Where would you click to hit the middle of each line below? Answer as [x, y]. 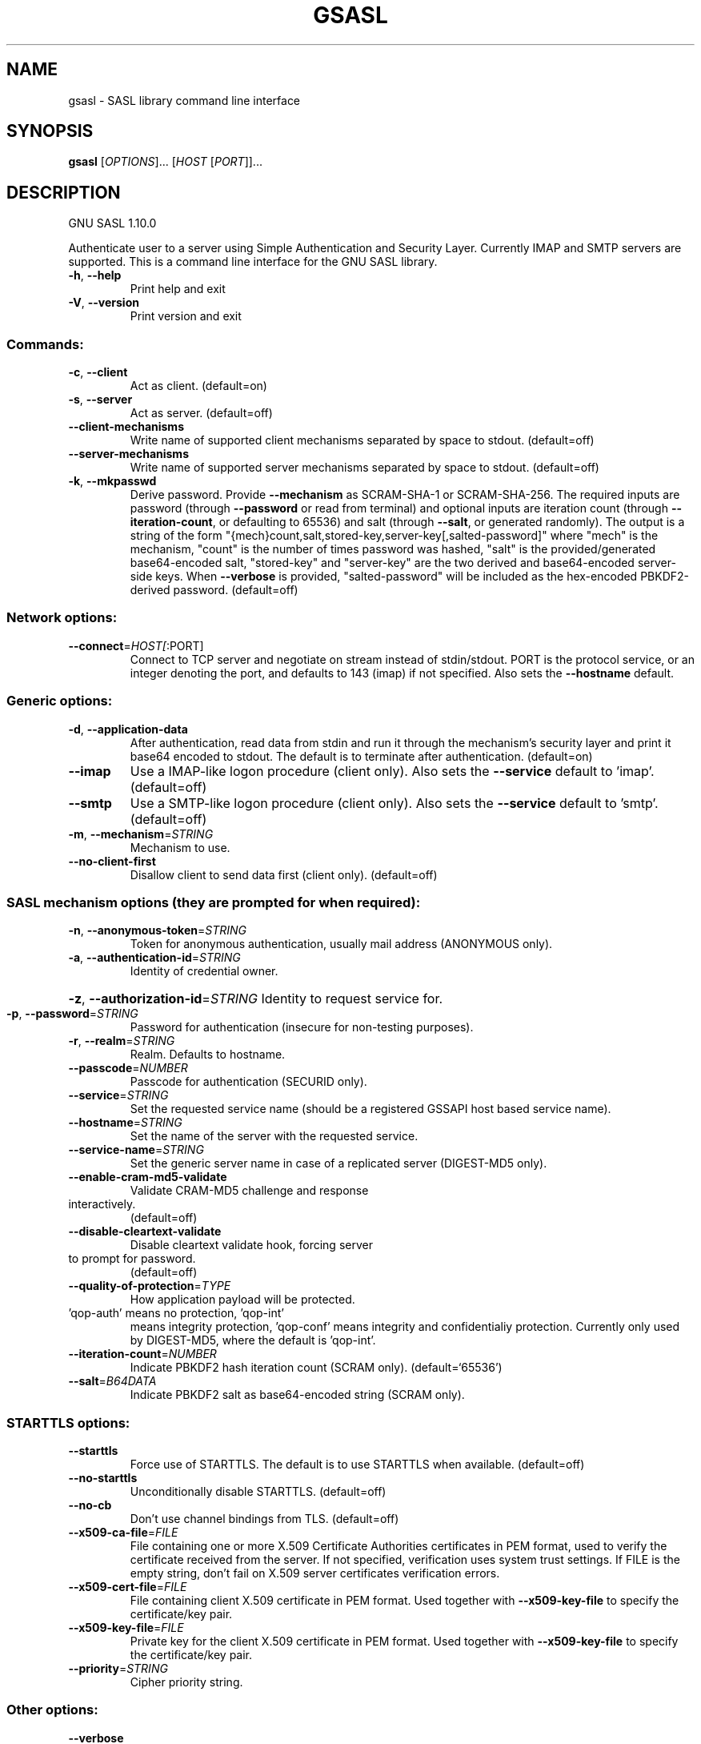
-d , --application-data [128, 729]
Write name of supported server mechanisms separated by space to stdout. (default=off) [365, 468]
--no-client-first [112, 861]
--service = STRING [118, 1095]
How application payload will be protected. [242, 1300]
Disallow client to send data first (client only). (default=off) [284, 874]
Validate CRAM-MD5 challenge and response [249, 1191]
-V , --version [104, 303]
